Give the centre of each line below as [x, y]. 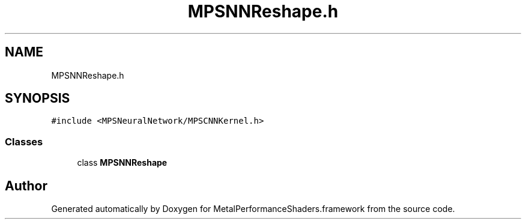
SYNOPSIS [38, 98]
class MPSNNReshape [122, 163]
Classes [24, 141]
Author [26, 186]
